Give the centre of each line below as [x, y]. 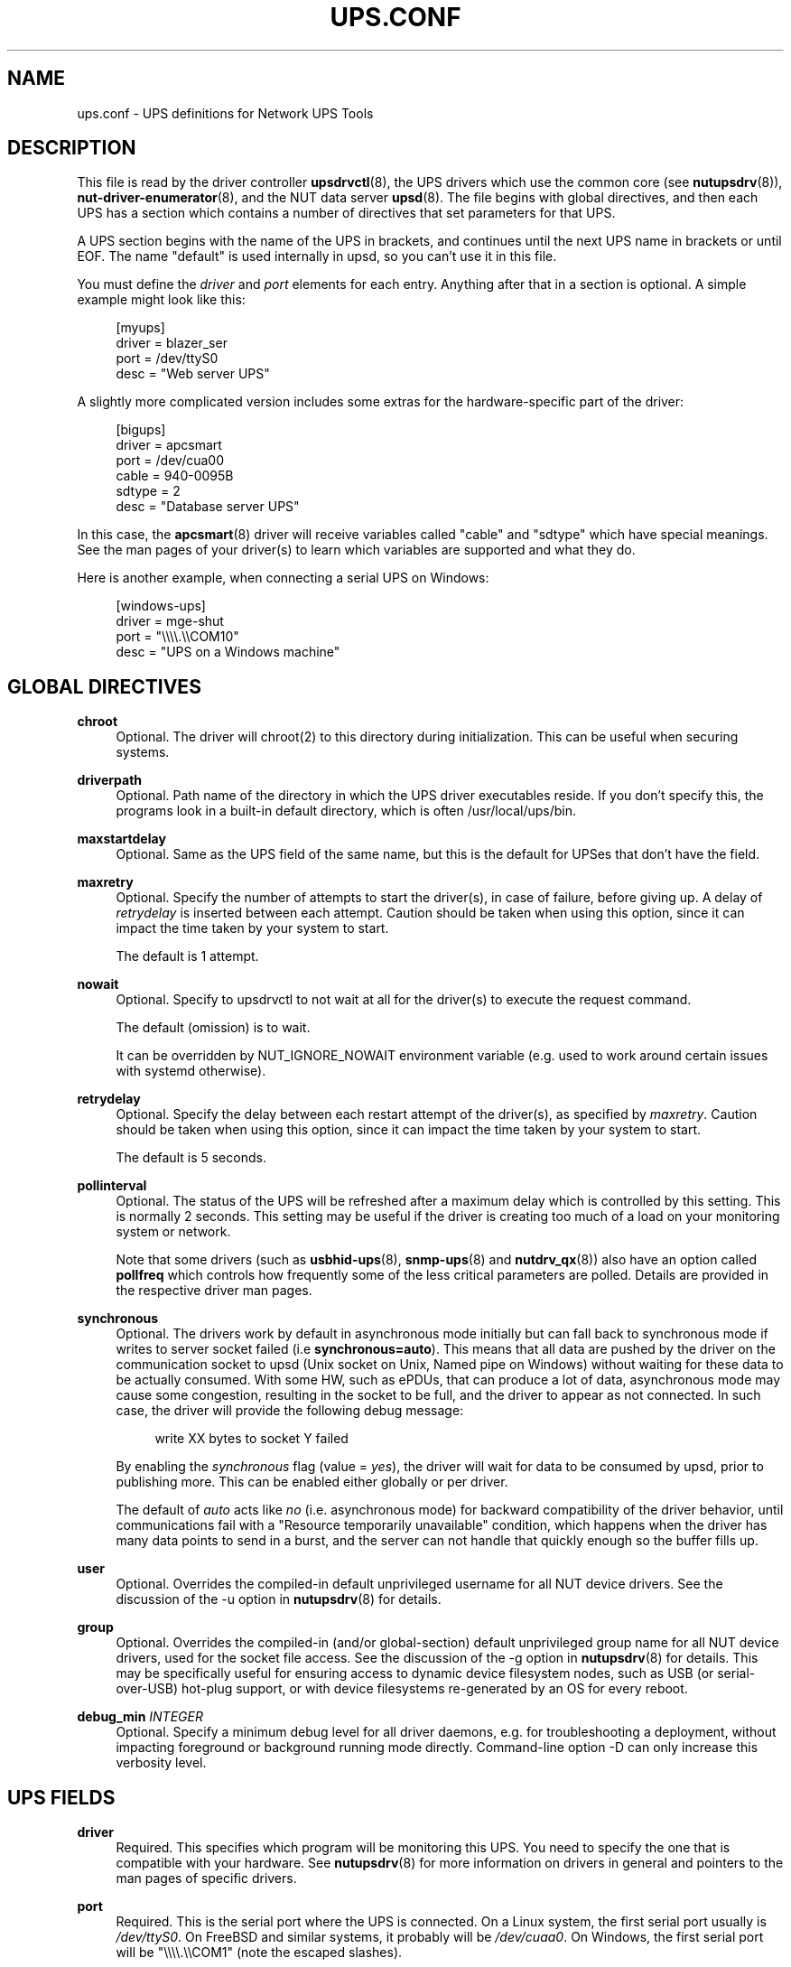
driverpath [110, 780]
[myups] [140, 328]
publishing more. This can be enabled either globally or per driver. [312, 1482]
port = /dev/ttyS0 [167, 359]
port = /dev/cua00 [170, 461]
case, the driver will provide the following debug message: [290, 1411]
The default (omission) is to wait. [213, 1028]
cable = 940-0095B [175, 476]
